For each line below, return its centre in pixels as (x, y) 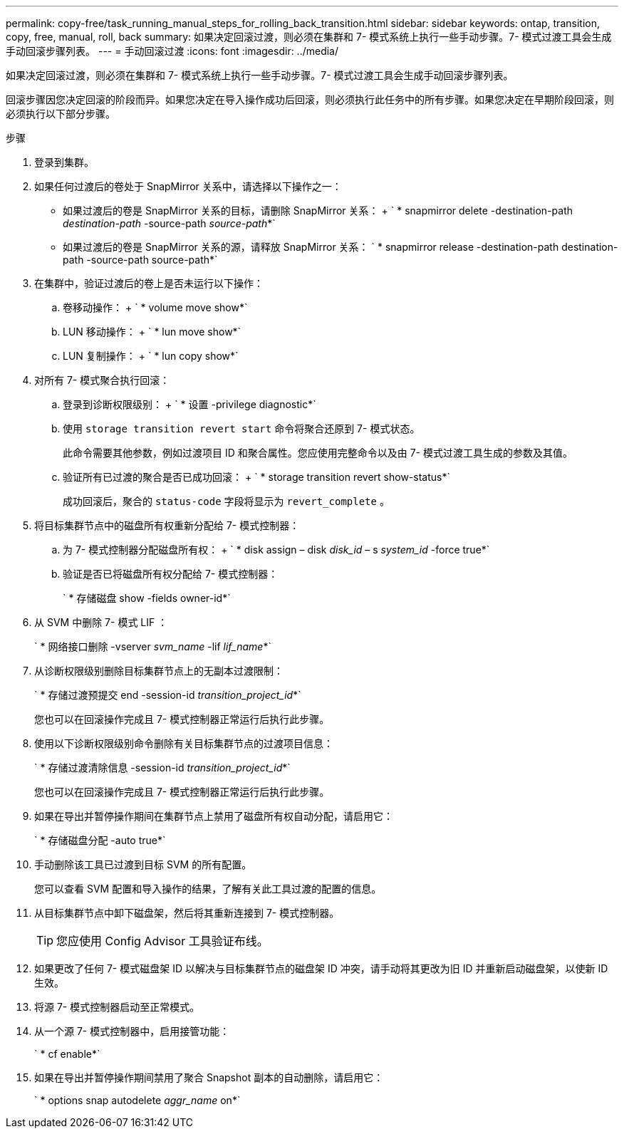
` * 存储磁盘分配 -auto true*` (100, 840)
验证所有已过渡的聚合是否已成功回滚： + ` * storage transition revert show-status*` (257, 477)
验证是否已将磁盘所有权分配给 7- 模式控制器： (171, 574)
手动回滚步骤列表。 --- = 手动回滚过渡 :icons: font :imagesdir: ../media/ (172, 51)
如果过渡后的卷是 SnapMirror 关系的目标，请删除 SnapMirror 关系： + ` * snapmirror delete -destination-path (318, 210)
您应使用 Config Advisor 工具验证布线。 (162, 941)
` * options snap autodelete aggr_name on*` (137, 1100)
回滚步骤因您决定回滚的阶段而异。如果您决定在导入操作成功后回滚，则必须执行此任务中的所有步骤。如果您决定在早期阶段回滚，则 (310, 99)
